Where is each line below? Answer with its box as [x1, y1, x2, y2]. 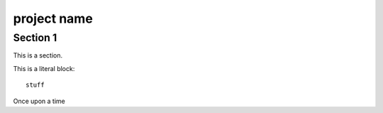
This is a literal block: [13, 64, 75, 72]
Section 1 [13, 31, 57, 44]
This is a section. [13, 51, 63, 60]
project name [13, 11, 94, 26]
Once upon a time [13, 97, 65, 105]
